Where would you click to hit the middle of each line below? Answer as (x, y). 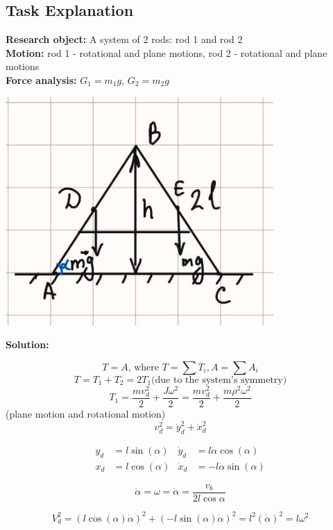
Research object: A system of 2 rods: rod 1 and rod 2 (124, 39)
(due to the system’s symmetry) (219, 380)
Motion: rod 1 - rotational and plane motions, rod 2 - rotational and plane (166, 52)
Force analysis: (41, 79)
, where (144, 367)
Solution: (27, 344)
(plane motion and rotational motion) (86, 414)
